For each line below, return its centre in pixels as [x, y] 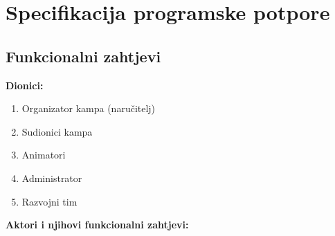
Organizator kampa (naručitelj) [89, 108]
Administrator [52, 178]
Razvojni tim [49, 201]
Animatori [44, 155]
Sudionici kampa [57, 131]
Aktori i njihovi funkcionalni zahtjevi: [97, 225]
